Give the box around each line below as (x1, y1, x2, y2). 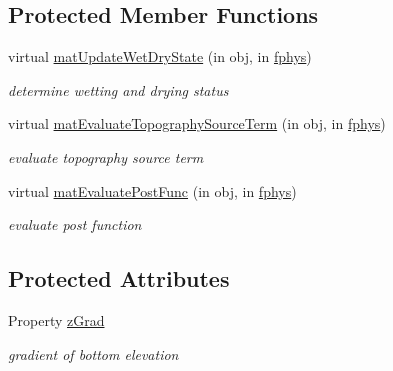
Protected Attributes (8, 263, 230, 294)
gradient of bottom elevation (8, 343, 179, 364)
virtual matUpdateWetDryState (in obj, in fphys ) (8, 46, 312, 67)
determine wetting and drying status (8, 79, 229, 100)
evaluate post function (8, 214, 142, 235)
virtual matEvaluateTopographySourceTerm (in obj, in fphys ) (8, 113, 386, 134)
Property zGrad (8, 309, 105, 330)
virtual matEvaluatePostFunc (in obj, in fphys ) (8, 180, 297, 201)
